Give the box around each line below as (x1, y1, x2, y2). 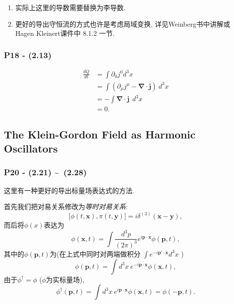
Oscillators (4, 140, 58, 155)
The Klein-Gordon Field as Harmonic (4, 126, 196, 141)
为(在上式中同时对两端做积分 (50, 248, 141, 258)
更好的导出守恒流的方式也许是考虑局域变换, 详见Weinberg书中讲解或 (15, 18, 230, 29)
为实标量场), (45, 274, 85, 284)
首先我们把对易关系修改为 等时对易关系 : (4, 201, 128, 212)
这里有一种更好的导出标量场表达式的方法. (4, 185, 134, 195)
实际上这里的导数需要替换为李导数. (15, 2, 126, 12)
